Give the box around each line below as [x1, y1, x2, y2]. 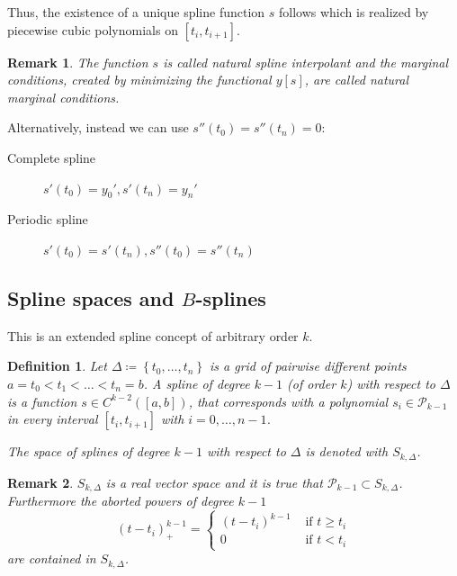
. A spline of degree [143, 373, 250, 392]
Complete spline [7, 148, 96, 166]
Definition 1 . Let [7, 356, 107, 375]
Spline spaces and [7, 283, 175, 311]
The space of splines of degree [7, 442, 170, 461]
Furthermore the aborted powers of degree [7, 491, 234, 510]
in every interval [7, 409, 98, 428]
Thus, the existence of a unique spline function [7, 3, 265, 21]
